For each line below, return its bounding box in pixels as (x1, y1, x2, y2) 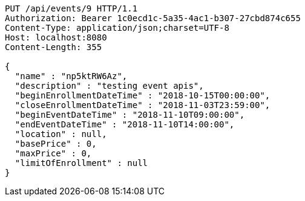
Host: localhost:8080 (5, 33, 107, 42)
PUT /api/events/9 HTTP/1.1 (5, 4, 138, 13)
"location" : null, (15, 129, 107, 139)
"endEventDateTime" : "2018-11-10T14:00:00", (15, 120, 235, 129)
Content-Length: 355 (5, 42, 102, 52)
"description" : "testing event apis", (15, 81, 204, 91)
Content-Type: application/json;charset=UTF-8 (5, 23, 229, 33)
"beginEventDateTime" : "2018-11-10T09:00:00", (15, 110, 245, 120)
